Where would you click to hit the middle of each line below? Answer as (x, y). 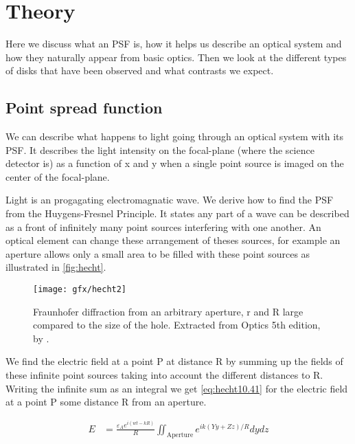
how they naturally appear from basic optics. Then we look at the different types (176, 57)
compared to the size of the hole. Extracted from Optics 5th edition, (177, 325)
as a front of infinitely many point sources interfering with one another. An (163, 226)
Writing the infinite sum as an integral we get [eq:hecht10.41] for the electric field (177, 388)
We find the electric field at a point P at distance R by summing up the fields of (174, 361)
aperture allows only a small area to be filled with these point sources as (158, 253)
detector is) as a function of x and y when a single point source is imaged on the (175, 163)
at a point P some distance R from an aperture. (106, 402)
